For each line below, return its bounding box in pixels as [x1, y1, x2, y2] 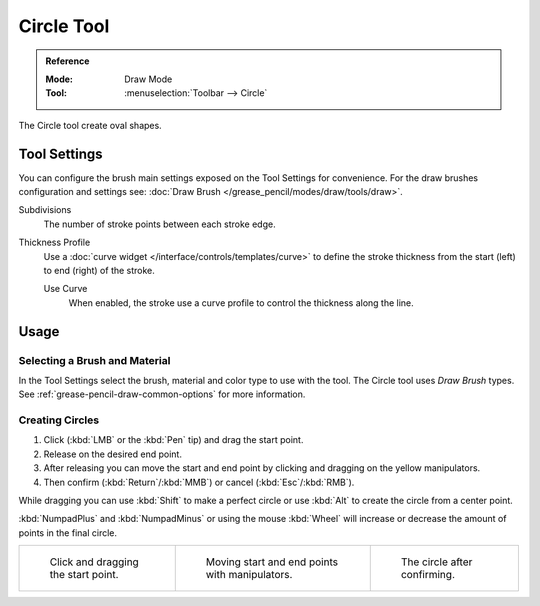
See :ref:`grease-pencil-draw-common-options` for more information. [18, 388, 306, 400]
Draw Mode [124, 73, 173, 85]
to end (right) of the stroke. [43, 264, 155, 276]
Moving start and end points [205, 555, 339, 569]
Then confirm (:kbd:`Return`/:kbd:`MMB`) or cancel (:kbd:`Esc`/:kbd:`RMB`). [43, 476, 355, 488]
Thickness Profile [18, 236, 91, 249]
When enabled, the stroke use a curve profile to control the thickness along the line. [68, 296, 414, 309]
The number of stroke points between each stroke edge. [43, 218, 276, 230]
